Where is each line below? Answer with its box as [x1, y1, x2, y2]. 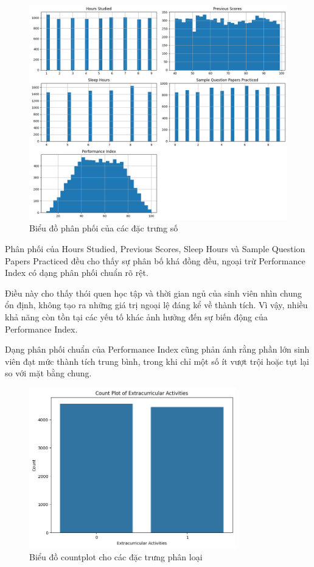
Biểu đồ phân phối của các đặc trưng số [29, 222, 178, 234]
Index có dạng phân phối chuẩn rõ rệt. [5, 266, 148, 279]
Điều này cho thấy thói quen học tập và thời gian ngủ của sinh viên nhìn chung [5, 286, 302, 299]
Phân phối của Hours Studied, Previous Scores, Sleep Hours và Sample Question [5, 242, 305, 255]
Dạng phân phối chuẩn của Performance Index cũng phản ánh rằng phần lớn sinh [5, 343, 310, 356]
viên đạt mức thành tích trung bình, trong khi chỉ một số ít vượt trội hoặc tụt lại [5, 354, 309, 367]
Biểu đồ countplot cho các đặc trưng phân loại [29, 551, 203, 563]
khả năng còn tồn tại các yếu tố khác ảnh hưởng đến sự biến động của [5, 310, 268, 323]
